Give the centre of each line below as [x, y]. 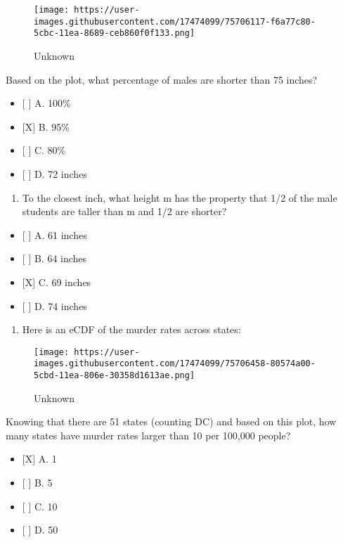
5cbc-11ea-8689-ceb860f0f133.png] [115, 33]
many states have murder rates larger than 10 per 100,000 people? [148, 435]
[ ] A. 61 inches [54, 234]
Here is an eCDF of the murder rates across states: [131, 329]
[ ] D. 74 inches [54, 305]
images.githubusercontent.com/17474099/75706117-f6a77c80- [175, 21]
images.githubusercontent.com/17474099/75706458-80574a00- [175, 364]
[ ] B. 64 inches [54, 258]
